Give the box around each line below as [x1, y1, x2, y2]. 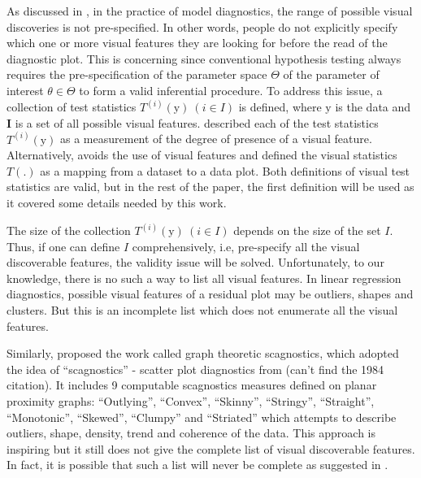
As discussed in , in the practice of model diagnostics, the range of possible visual [7, 2, 413, 19]
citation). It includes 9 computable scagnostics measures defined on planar [7, 376, 377, 393]
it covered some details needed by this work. [7, 194, 227, 211]
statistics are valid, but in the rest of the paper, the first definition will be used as [7, 178, 414, 195]
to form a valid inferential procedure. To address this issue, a [79, 81, 383, 98]
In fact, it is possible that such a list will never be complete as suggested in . [7, 456, 388, 473]
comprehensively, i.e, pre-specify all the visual [132, 237, 360, 254]
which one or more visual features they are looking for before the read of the [7, 34, 388, 51]
